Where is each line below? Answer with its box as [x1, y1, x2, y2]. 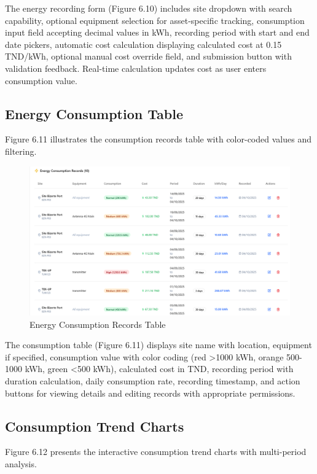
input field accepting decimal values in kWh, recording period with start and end [5, 26, 310, 39]
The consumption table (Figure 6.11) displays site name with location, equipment [5, 338, 312, 351]
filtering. [5, 144, 37, 157]
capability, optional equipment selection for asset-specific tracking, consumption [5, 14, 305, 26]
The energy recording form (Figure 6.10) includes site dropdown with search [5, 2, 292, 14]
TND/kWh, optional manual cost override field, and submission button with [5, 50, 292, 63]
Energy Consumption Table [5, 104, 183, 123]
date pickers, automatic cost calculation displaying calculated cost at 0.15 [5, 37, 282, 50]
